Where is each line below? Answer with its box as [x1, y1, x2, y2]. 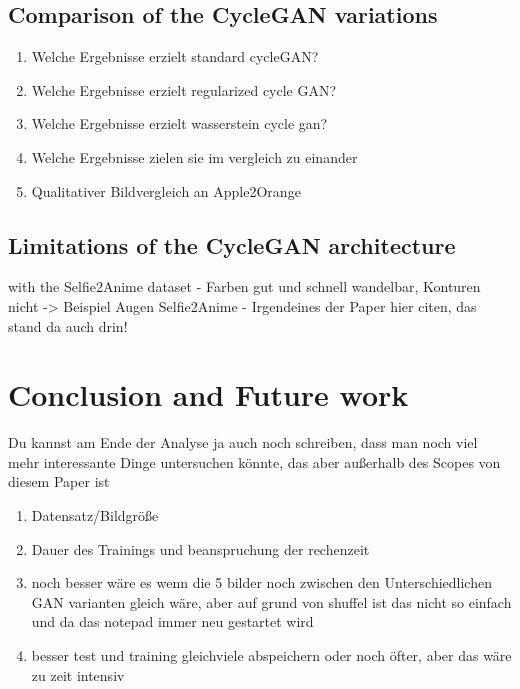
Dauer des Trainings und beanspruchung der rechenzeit [31, 538, 370, 559]
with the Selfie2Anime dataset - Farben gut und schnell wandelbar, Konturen [8, 276, 481, 297]
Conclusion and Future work [8, 374, 409, 415]
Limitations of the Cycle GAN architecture [8, 229, 456, 260]
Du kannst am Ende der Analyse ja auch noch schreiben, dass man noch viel [8, 432, 478, 453]
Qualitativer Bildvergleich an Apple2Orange [31, 180, 301, 201]
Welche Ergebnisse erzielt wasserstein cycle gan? [31, 113, 328, 134]
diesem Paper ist [8, 471, 110, 492]
